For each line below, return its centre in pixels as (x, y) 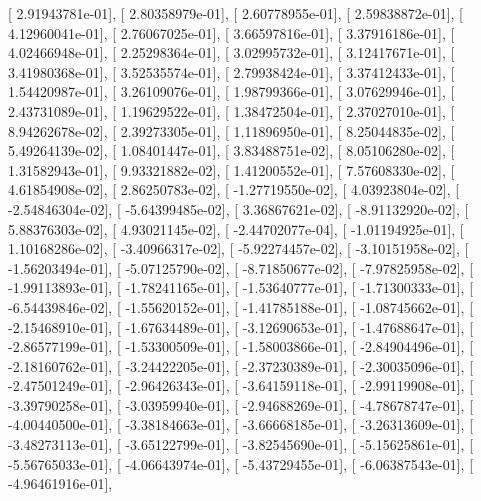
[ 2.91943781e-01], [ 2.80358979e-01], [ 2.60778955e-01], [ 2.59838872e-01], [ (235, 13)
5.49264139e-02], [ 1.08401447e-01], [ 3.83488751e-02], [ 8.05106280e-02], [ (231, 150)
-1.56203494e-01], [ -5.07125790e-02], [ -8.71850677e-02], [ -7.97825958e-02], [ (241, 267)
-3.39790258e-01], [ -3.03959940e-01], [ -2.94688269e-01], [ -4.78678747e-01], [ (241, 404)
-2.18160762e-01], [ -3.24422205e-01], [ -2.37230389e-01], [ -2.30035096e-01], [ (241, 365)
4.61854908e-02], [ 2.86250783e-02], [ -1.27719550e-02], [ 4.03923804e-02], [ (234, 189)
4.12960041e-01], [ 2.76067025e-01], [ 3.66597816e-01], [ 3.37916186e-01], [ (231, 32)
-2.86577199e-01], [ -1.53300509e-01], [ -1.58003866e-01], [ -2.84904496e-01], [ (241, 346)
